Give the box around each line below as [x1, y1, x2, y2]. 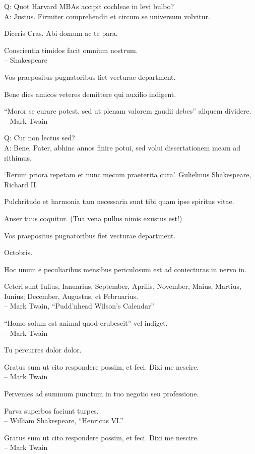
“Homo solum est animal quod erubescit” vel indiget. [4, 318, 168, 328]
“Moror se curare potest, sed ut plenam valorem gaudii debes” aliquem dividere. [4, 106, 251, 116]
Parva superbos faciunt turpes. [4, 405, 99, 416]
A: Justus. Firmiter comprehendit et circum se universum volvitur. [4, 11, 210, 21]
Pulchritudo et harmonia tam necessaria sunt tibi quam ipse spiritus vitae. [4, 196, 234, 207]
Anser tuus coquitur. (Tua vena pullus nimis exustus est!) [4, 213, 182, 223]
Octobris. [4, 247, 33, 258]
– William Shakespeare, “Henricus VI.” [4, 415, 123, 426]
